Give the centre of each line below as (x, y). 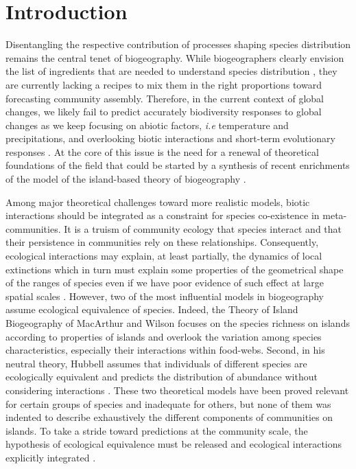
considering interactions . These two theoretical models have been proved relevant (177, 390)
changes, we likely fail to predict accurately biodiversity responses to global (164, 112)
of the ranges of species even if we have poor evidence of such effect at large (165, 283)
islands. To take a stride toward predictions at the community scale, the (157, 430)
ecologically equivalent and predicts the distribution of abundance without (162, 377)
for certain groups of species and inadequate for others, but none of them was (168, 403)
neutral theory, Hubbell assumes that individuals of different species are (156, 363)
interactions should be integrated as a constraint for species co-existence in (163, 215)
